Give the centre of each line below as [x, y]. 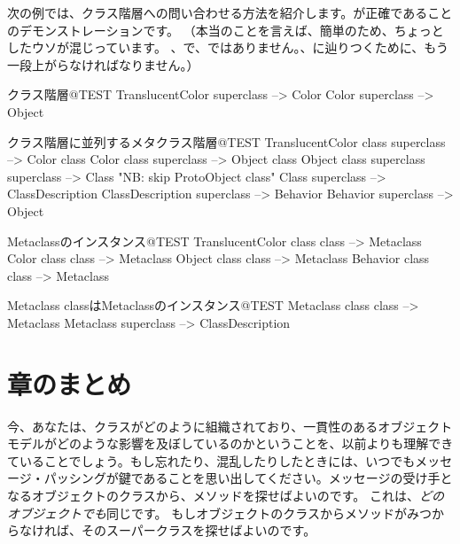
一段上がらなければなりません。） [103, 64]
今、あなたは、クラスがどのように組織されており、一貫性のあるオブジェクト [230, 426]
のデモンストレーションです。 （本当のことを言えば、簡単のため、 [201, 30]
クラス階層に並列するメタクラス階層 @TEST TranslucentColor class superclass [226, 141]
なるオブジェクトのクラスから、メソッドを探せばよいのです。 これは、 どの [226, 495]
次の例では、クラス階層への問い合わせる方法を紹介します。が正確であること [230, 12]
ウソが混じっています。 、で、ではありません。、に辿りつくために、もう [240, 47]
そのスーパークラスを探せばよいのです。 [199, 530]
